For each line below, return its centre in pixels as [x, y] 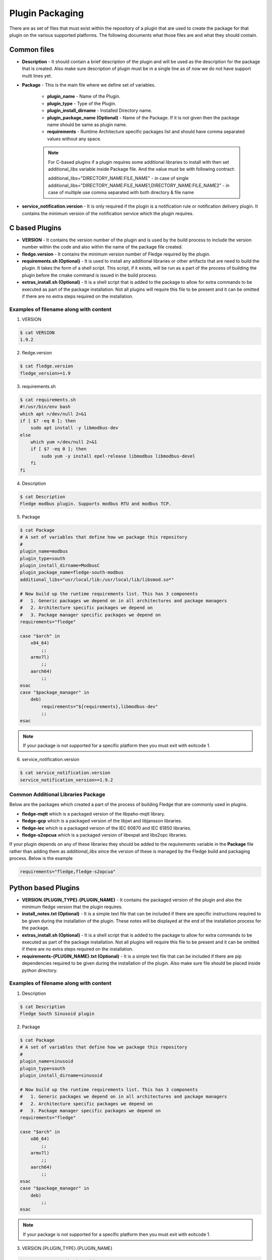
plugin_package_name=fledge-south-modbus [72, 573]
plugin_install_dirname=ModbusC [60, 565]
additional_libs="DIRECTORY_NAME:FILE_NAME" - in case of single [118, 178]
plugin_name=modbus [44, 551]
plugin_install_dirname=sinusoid [61, 1075]
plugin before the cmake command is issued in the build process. [90, 275]
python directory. [40, 970]
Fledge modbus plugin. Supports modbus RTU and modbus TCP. [96, 504]
